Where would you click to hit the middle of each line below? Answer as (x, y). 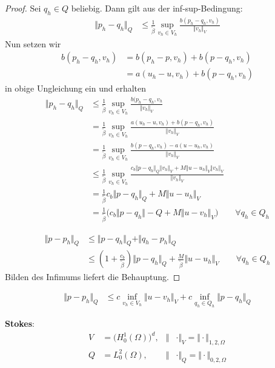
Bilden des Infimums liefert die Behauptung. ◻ (93, 276)
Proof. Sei (23, 8)
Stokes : (20, 323)
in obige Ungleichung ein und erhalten (76, 88)
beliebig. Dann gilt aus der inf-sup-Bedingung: (157, 8)
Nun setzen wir (33, 43)
